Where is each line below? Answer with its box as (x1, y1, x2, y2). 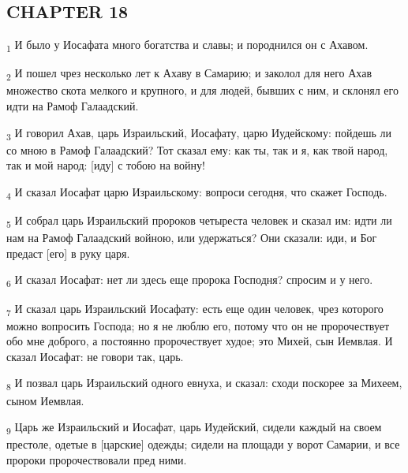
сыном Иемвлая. (6, 392, 84, 408)
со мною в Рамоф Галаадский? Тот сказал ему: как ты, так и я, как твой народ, (6, 141, 388, 158)
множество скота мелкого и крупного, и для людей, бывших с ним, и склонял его (6, 82, 399, 99)
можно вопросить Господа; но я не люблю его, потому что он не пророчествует (6, 317, 390, 333)
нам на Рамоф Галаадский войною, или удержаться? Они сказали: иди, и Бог (6, 229, 377, 246)
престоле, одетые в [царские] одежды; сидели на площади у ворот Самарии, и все (6, 436, 400, 453)
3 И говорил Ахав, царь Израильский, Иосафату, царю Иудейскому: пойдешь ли (6, 124, 392, 143)
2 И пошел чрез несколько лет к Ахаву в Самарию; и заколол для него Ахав (6, 65, 372, 84)
